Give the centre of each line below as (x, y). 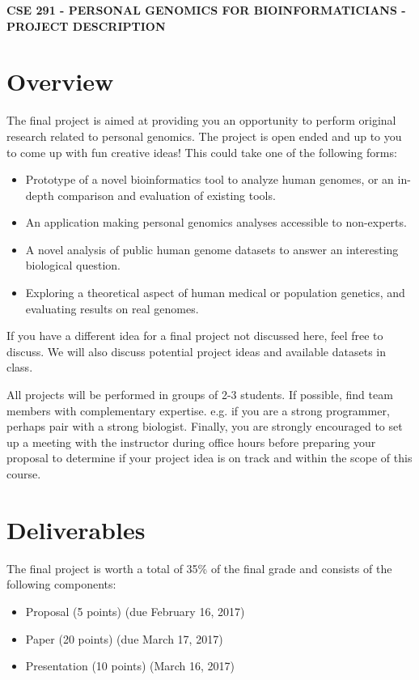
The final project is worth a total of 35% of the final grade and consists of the (199, 568)
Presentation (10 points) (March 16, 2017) (130, 666)
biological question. (73, 265)
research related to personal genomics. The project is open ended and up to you (204, 136)
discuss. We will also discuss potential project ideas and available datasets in (197, 351)
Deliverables (76, 529)
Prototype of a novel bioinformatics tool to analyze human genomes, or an (209, 179)
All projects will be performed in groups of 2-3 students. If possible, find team (200, 395)
